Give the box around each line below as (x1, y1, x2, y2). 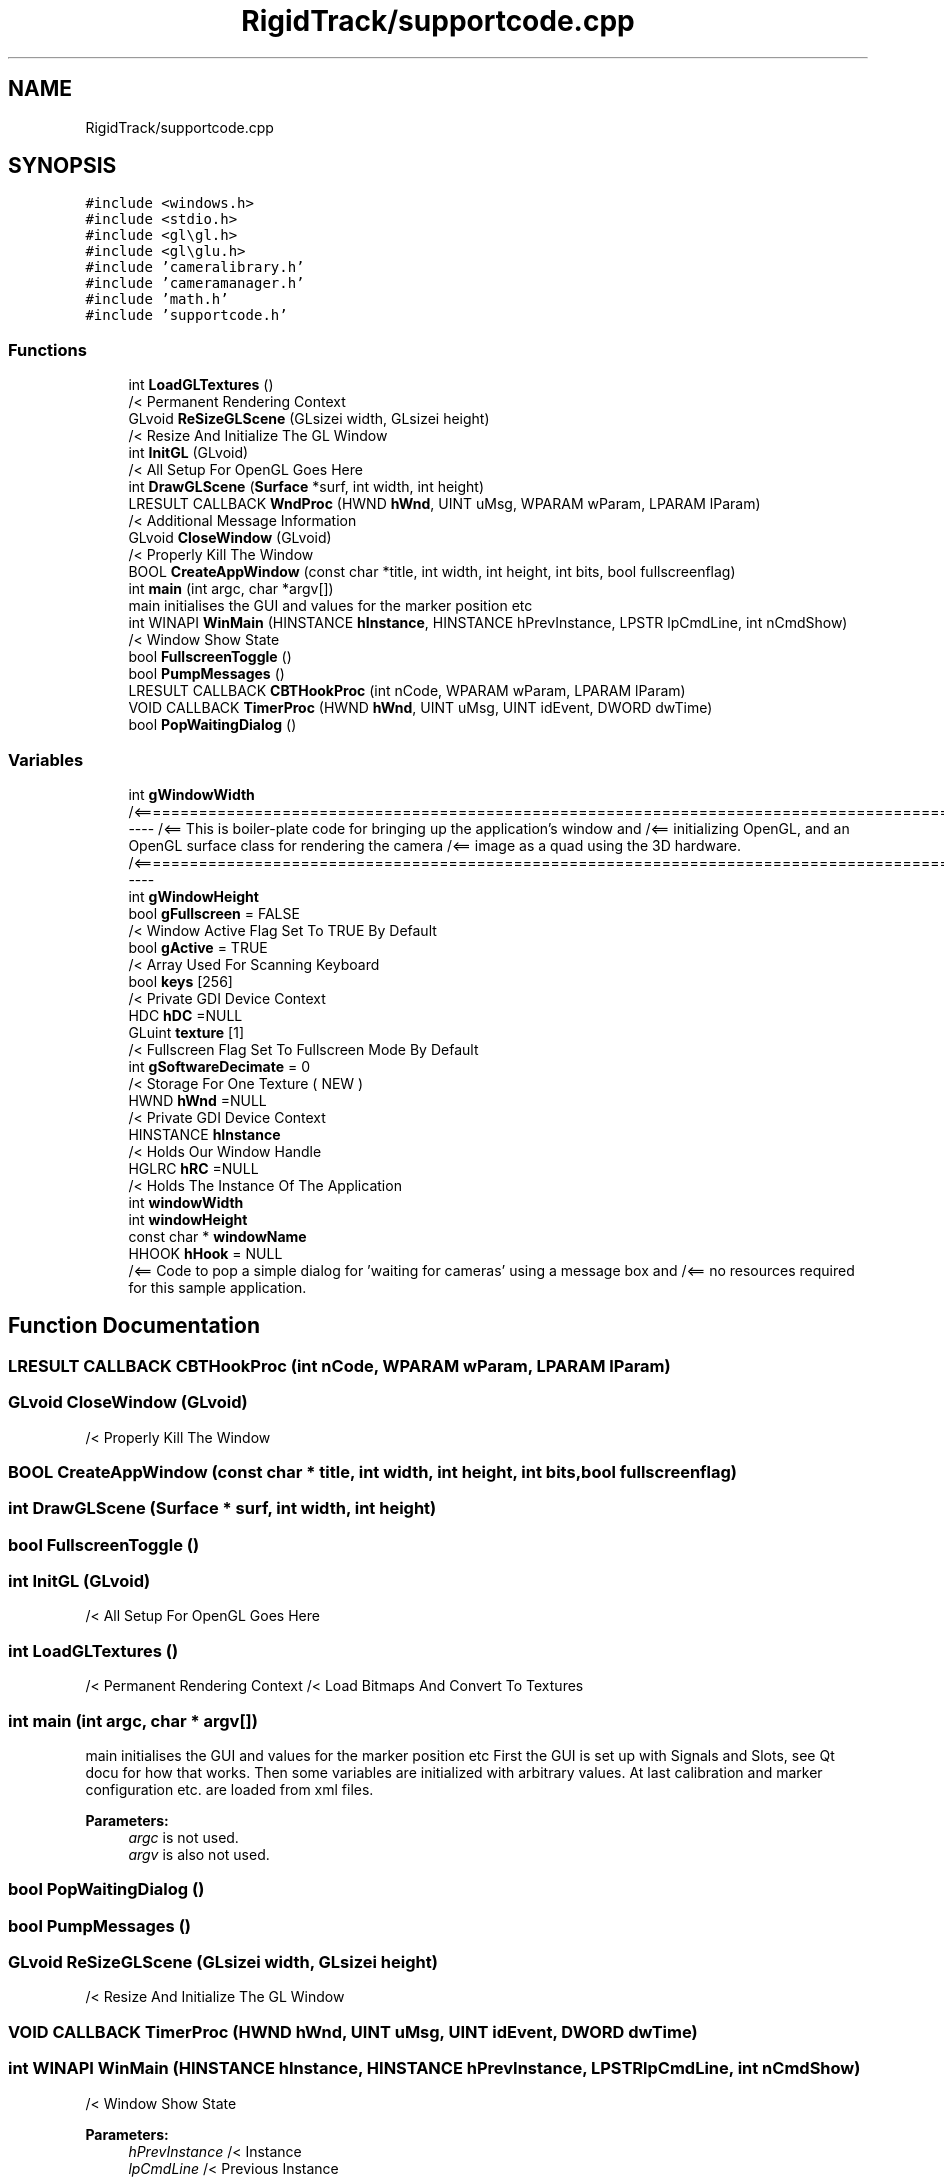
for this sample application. (128, 1278, 307, 1296)
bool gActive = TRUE (128, 938, 268, 956)
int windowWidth (128, 1193, 244, 1211)
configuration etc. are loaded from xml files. (85, 1780, 374, 1798)
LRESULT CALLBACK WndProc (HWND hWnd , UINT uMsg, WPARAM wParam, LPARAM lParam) (128, 495, 761, 513)
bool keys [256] (128, 972, 233, 990)
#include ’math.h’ (85, 291, 229, 308)
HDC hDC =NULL (128, 1006, 243, 1024)
